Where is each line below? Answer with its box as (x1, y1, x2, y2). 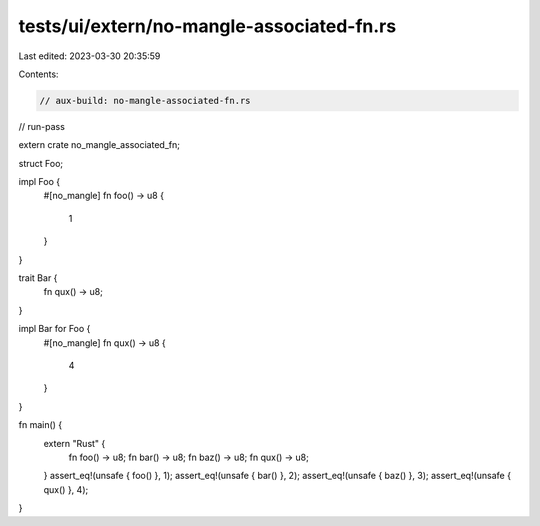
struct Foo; (18, 157, 64, 169)
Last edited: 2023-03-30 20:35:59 (18, 50, 161, 62)
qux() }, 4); (43, 483, 89, 495)
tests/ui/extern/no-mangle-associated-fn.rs (18, 15, 397, 37)
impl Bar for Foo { (18, 323, 91, 335)
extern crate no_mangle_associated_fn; (18, 139, 180, 151)
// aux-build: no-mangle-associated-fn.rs (39, 95, 251, 106)
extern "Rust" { (43, 437, 106, 449)
